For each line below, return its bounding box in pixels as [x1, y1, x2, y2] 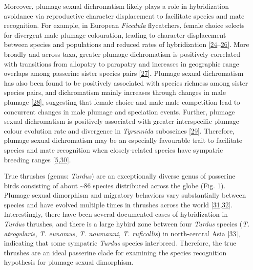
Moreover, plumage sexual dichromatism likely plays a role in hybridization [4, 1, 229, 11]
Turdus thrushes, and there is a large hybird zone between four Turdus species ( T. [4, 219, 250, 229]
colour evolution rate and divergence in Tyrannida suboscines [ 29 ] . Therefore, [4, 125, 235, 135]
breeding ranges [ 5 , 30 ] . [4, 154, 71, 164]
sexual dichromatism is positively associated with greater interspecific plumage [4, 116, 239, 126]
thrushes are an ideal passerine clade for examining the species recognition [4, 247, 227, 257]
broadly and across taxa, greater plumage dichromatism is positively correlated [4, 48, 241, 59]
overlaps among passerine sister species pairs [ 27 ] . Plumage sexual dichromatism [4, 68, 244, 78]
